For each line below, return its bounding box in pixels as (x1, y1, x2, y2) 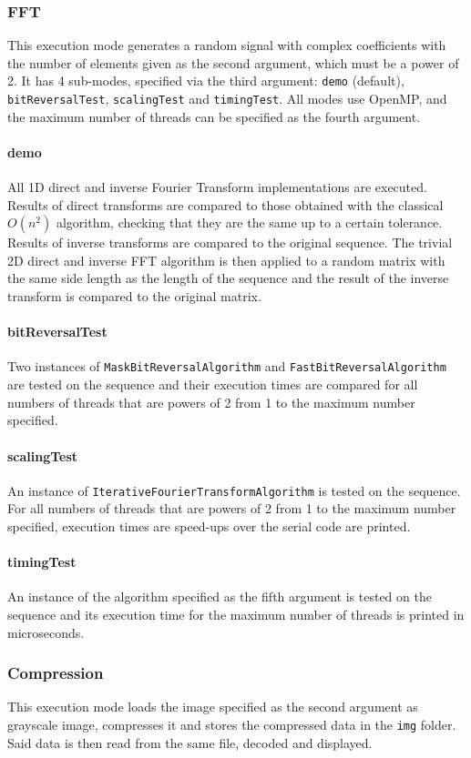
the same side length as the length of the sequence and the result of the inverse (7, 268, 449, 288)
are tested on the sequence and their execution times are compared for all (7, 375, 418, 394)
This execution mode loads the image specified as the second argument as (7, 697, 418, 716)
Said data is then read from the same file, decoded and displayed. (7, 733, 373, 752)
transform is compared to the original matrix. (7, 287, 261, 306)
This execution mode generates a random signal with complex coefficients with (7, 35, 446, 55)
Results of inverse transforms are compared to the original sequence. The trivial (7, 233, 453, 252)
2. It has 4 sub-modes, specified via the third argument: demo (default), (7, 71, 404, 90)
